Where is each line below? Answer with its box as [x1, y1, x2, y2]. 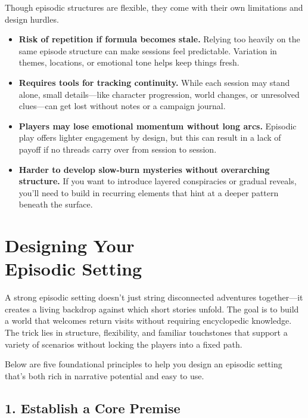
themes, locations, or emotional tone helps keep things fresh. [18, 56, 239, 69]
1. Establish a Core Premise [5, 398, 181, 417]
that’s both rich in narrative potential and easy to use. [5, 369, 204, 382]
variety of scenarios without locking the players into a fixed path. [5, 338, 242, 350]
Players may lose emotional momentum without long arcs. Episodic [18, 119, 297, 132]
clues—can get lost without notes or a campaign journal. [18, 100, 226, 112]
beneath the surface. [18, 198, 93, 210]
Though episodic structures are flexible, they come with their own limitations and [5, 1, 303, 13]
